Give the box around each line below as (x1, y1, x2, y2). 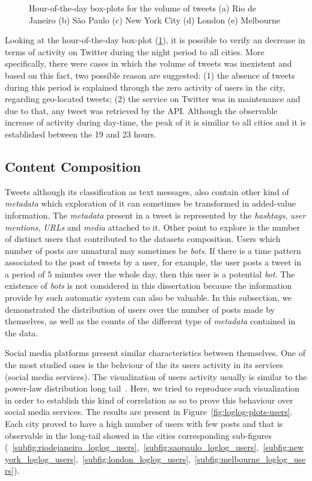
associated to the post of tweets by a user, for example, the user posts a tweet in (5, 256, 301, 268)
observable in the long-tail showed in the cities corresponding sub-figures (5, 429, 272, 441)
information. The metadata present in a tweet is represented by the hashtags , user (5, 208, 306, 221)
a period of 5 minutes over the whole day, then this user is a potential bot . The (5, 267, 295, 280)
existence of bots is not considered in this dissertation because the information (5, 279, 292, 292)
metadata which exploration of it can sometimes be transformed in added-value (5, 197, 296, 210)
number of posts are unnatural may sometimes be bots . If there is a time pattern (5, 244, 301, 256)
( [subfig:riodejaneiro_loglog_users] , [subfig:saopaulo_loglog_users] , (5, 441, 259, 453)
